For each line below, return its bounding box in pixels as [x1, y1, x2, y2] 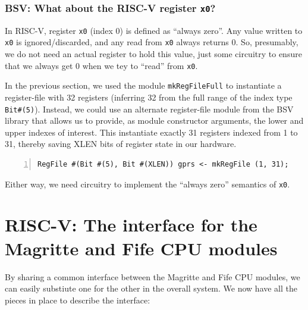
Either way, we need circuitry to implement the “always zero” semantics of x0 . [5, 177, 290, 190]
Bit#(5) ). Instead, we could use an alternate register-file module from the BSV [5, 102, 294, 115]
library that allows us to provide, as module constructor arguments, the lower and [5, 114, 304, 127]
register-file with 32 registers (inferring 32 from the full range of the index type [5, 91, 293, 103]
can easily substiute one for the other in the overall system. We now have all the [5, 282, 298, 295]
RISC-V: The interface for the [5, 212, 257, 237]
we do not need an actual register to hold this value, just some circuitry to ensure [5, 48, 302, 60]
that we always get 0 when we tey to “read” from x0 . [5, 59, 198, 71]
